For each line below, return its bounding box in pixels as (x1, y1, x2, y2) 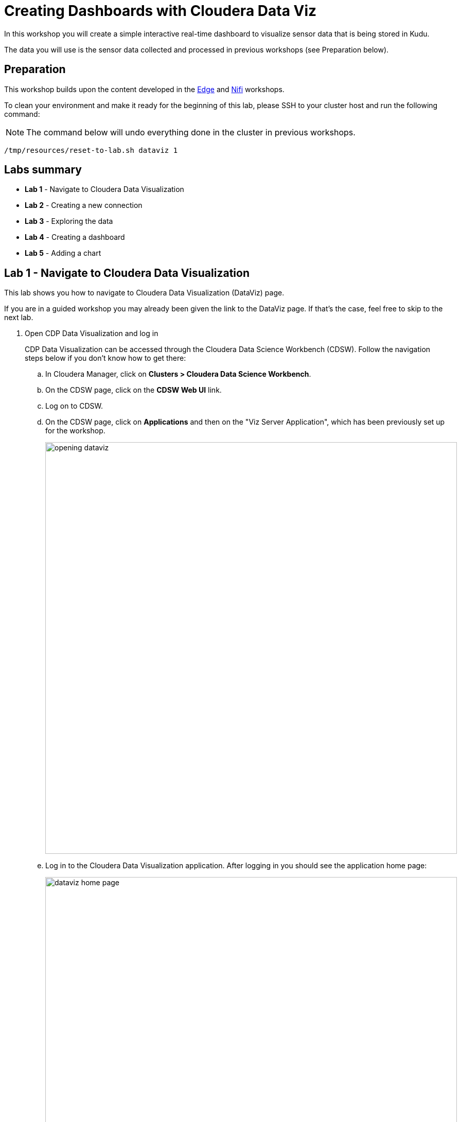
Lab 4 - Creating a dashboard (25, 233, 125, 242)
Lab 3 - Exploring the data (25, 217, 113, 226)
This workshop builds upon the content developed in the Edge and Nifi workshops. (4, 84, 285, 94)
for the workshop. (45, 426, 105, 435)
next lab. (4, 313, 33, 322)
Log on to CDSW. (45, 401, 103, 411)
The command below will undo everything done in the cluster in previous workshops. (26, 127, 356, 137)
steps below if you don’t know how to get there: (25, 354, 186, 363)
